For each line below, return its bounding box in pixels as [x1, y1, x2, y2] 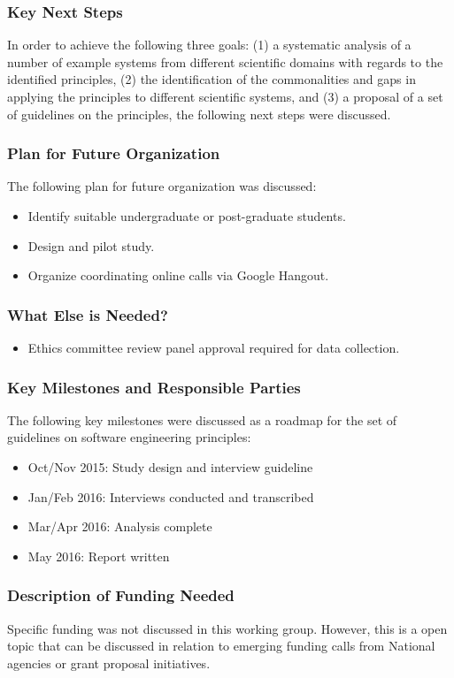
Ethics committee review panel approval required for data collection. [27, 339, 400, 356]
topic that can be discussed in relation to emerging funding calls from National [7, 636, 435, 655]
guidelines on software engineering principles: [7, 428, 251, 446]
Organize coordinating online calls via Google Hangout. [27, 266, 329, 285]
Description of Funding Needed [7, 584, 235, 606]
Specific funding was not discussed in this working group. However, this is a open [7, 619, 448, 637]
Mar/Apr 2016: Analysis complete [27, 517, 212, 536]
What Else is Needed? [7, 303, 168, 325]
